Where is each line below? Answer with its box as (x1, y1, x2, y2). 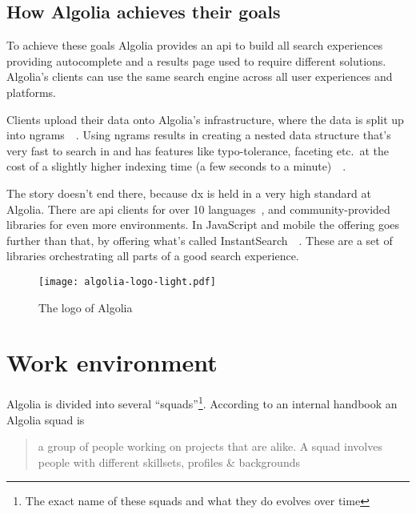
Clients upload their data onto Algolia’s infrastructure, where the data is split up (6, 110, 404, 127)
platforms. (6, 83, 56, 100)
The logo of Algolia (38, 299, 133, 315)
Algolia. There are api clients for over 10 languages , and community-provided (6, 200, 390, 217)
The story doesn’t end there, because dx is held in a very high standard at (6, 184, 371, 201)
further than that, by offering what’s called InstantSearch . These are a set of (6, 231, 393, 248)
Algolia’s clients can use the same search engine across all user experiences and (6, 68, 393, 85)
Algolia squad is (6, 411, 85, 428)
